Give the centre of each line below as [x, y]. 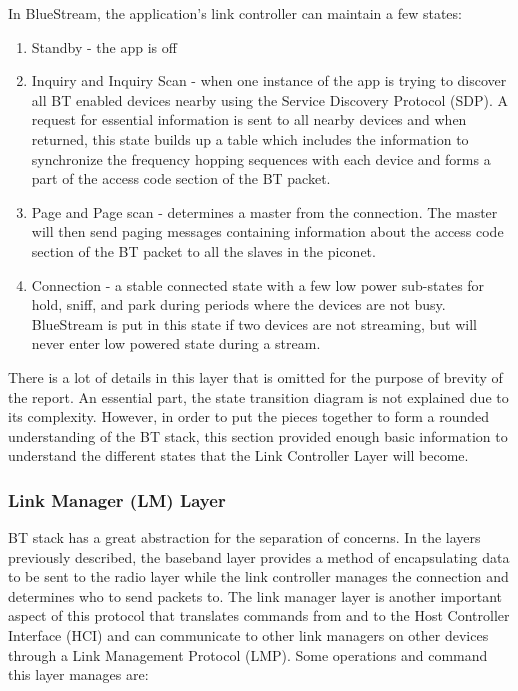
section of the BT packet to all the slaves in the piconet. [203, 250]
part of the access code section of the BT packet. [181, 178]
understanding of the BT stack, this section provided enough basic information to [258, 435]
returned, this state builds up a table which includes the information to [250, 138]
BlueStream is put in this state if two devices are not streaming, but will [254, 323]
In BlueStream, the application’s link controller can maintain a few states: [235, 13]
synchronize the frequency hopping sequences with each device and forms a [261, 158]
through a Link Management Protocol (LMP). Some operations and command [248, 654]
